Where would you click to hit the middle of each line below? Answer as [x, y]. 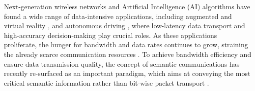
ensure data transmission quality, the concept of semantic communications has [122, 64]
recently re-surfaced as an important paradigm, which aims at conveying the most [127, 73]
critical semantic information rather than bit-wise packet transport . [107, 82]
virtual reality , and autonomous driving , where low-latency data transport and [125, 26]
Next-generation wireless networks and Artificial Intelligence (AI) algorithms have [127, 6]
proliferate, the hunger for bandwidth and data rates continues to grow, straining [126, 45]
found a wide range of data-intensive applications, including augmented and [118, 16]
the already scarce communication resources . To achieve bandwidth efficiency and [128, 54]
